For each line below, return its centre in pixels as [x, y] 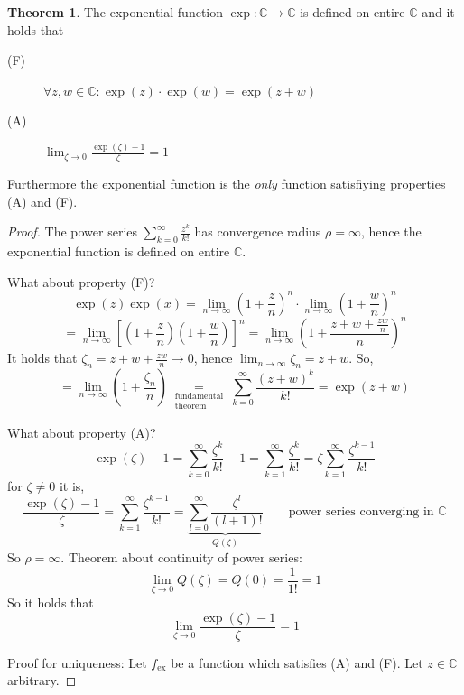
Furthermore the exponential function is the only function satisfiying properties [227, 184]
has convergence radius [258, 232]
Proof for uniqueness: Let [77, 662]
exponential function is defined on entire [119, 251]
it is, [72, 485]
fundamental [199, 396]
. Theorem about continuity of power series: [181, 556]
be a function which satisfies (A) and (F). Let [297, 662]
